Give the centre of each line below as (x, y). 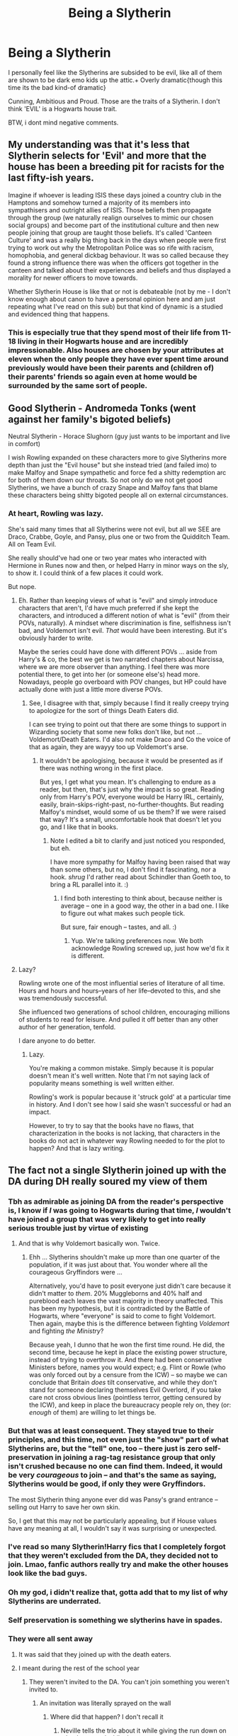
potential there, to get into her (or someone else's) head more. (109, 674)
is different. (88, 955)
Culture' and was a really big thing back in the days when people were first (117, 240)
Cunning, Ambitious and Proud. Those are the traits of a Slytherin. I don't (114, 101)
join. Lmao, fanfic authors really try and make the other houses (118, 1564)
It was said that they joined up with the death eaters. (95, 1654)
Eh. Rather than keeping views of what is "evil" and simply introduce (118, 600)
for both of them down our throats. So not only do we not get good (105, 480)
